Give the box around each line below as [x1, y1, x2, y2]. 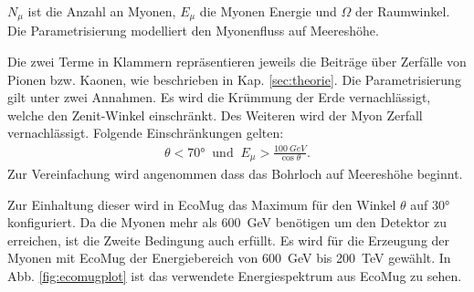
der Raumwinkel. [354, 2, 450, 20]
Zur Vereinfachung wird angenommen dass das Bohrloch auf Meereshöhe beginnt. [7, 164, 463, 183]
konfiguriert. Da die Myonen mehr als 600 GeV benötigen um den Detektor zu [7, 213, 448, 232]
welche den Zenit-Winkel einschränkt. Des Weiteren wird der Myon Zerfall [7, 105, 423, 124]
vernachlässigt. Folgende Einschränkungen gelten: [7, 123, 284, 142]
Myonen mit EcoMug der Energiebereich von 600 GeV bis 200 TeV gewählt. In [7, 248, 451, 267]
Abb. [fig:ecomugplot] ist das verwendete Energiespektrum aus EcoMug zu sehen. [7, 266, 462, 285]
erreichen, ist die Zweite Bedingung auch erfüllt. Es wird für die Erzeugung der [7, 230, 450, 249]
